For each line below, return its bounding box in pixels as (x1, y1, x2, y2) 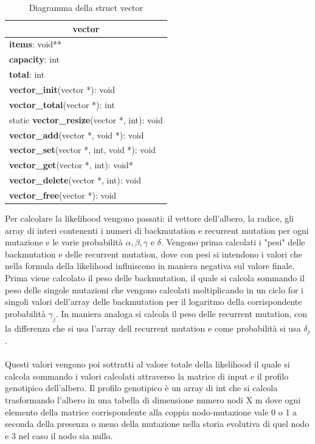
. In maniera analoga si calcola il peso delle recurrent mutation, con (55, 307, 308, 319)
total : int (9, 68, 45, 81)
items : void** (9, 38, 62, 50)
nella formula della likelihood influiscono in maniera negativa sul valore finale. (5, 259, 295, 272)
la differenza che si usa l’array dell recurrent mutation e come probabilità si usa (5, 321, 301, 334)
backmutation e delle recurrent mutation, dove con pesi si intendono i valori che (5, 247, 302, 260)
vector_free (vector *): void (9, 188, 117, 201)
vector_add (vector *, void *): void (9, 128, 144, 141)
